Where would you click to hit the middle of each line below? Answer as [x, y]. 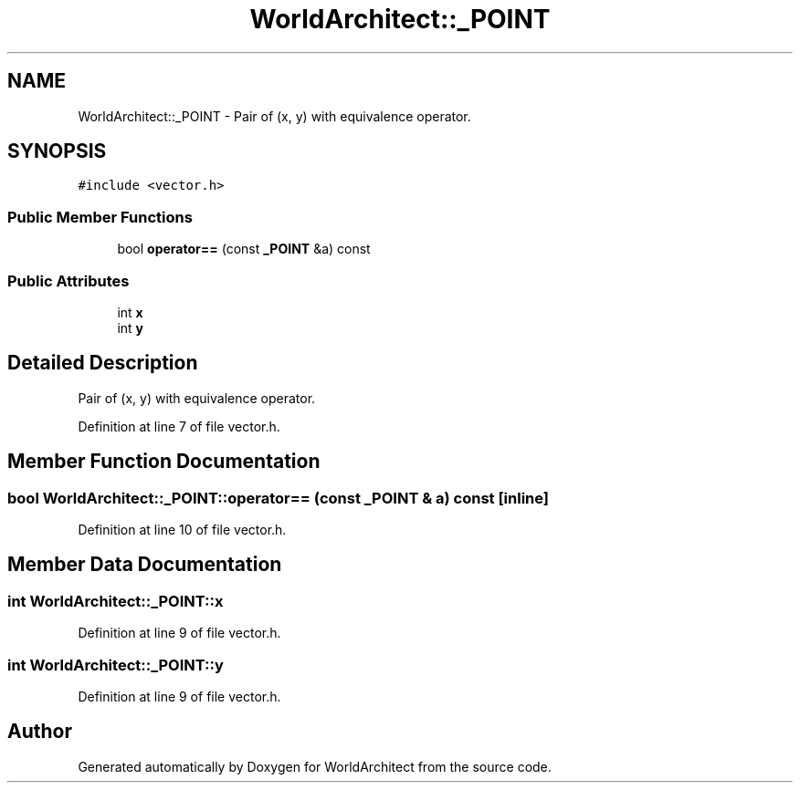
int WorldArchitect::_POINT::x [116, 601]
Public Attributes [68, 281]
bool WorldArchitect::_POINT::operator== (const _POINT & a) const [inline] [278, 498]
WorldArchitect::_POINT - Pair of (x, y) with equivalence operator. [274, 116]
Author [40, 732]
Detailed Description [103, 363]
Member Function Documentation [164, 462]
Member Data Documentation [145, 565]
